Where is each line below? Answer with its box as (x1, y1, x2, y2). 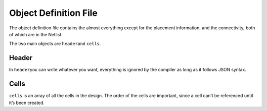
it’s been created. (9, 100, 44, 106)
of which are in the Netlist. (9, 31, 63, 37)
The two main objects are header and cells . (9, 41, 101, 47)
